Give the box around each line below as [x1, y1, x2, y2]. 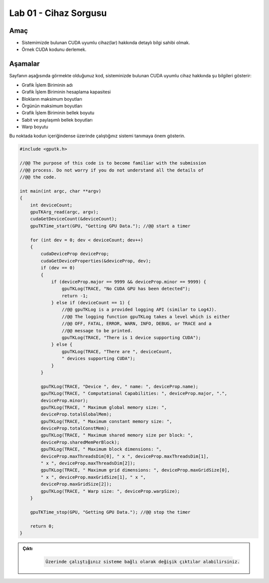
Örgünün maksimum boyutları [21, 103, 83, 109]
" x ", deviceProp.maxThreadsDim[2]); [40, 460, 135, 466]
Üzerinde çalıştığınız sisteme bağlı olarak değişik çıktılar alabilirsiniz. [45, 559, 240, 565]
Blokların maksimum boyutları [21, 96, 82, 102]
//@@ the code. [19, 175, 57, 180]
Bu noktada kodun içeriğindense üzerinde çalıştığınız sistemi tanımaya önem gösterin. [9, 133, 185, 139]
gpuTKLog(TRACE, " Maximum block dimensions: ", [40, 446, 162, 452]
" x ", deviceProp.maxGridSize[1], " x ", [40, 474, 146, 480]
